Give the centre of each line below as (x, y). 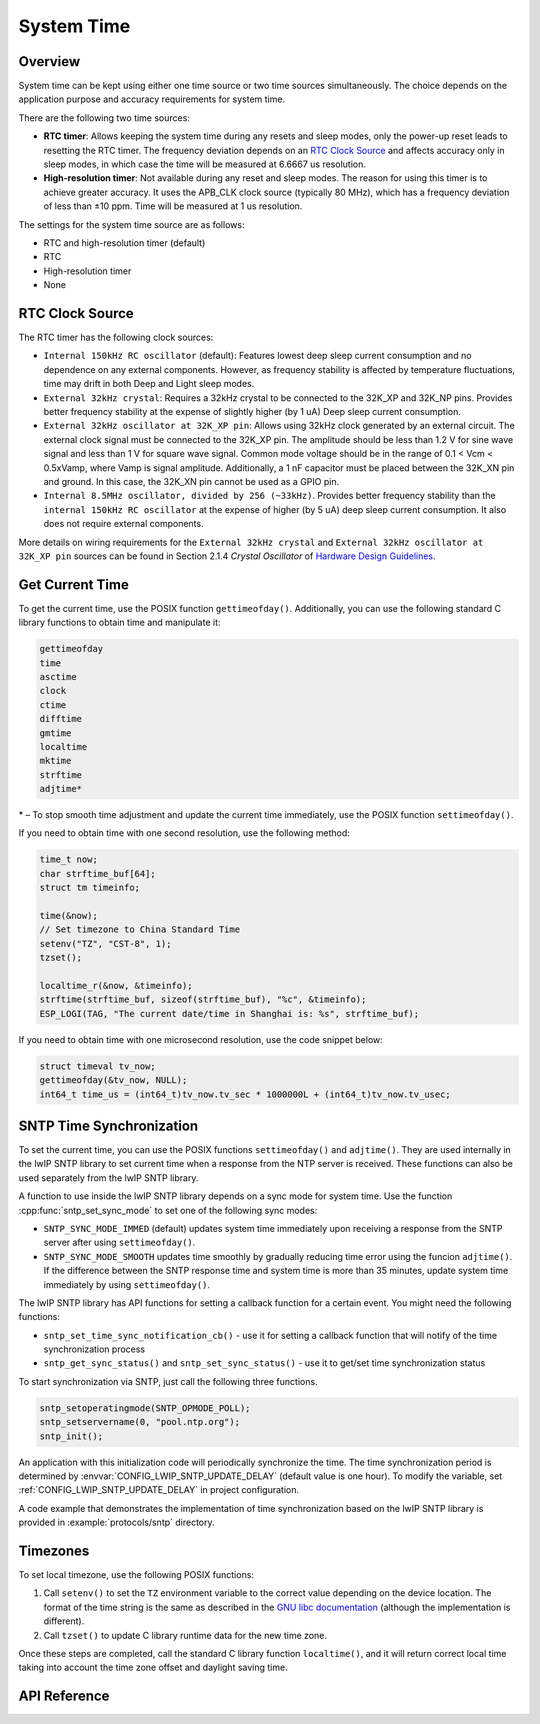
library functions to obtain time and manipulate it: (119, 622)
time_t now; (69, 859)
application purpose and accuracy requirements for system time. (151, 99)
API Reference (64, 1696)
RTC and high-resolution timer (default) (124, 242)
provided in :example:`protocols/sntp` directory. (116, 1522)
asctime (58, 676)
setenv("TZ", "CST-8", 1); (105, 943)
